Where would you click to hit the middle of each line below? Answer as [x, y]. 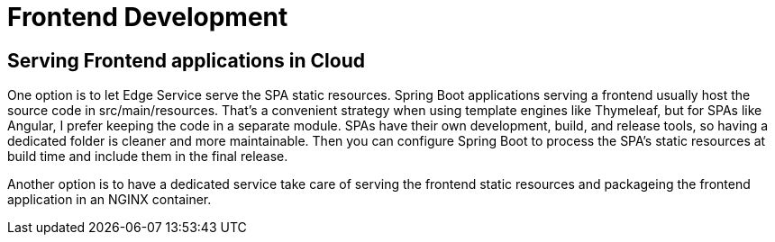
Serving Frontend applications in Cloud [186, 60]
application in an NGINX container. [109, 200]
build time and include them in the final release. [148, 157]
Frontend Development [148, 17]
